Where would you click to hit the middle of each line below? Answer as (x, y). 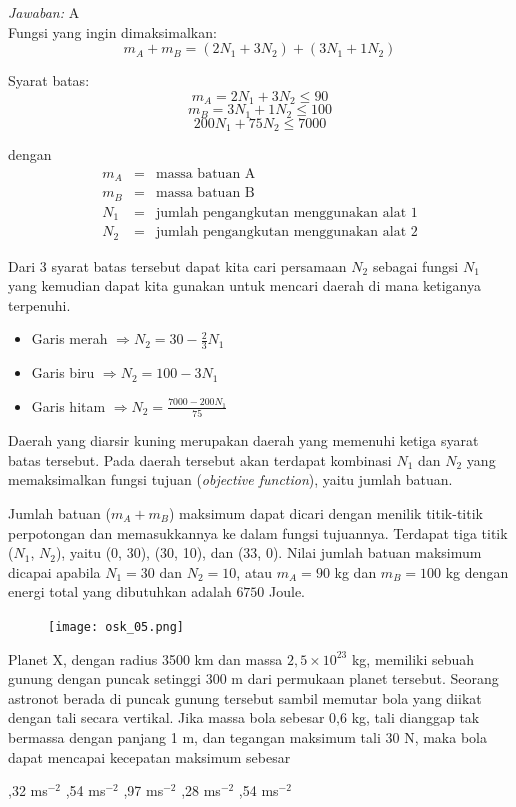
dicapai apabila (54, 571)
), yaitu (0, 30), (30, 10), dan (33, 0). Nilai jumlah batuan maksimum (268, 552)
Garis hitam (68, 405)
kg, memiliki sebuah (413, 658)
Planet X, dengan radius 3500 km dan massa (145, 658)
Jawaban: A (44, 12)
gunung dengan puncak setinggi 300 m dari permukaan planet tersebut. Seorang (253, 678)
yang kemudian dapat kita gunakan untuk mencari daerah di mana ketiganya (245, 285)
